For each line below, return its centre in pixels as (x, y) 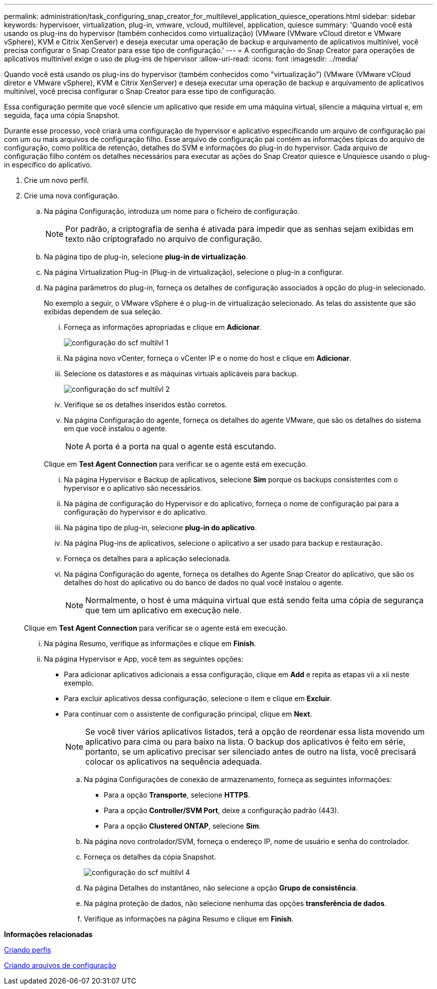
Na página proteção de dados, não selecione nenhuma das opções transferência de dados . (235, 903)
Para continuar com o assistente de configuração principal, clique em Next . (188, 714)
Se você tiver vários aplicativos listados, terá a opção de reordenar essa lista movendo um (255, 732)
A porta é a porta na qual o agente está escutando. (181, 446)
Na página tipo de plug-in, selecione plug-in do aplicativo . (160, 527)
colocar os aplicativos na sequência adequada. (174, 762)
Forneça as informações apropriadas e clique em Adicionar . (163, 327)
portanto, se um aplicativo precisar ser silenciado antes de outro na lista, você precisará (251, 752)
